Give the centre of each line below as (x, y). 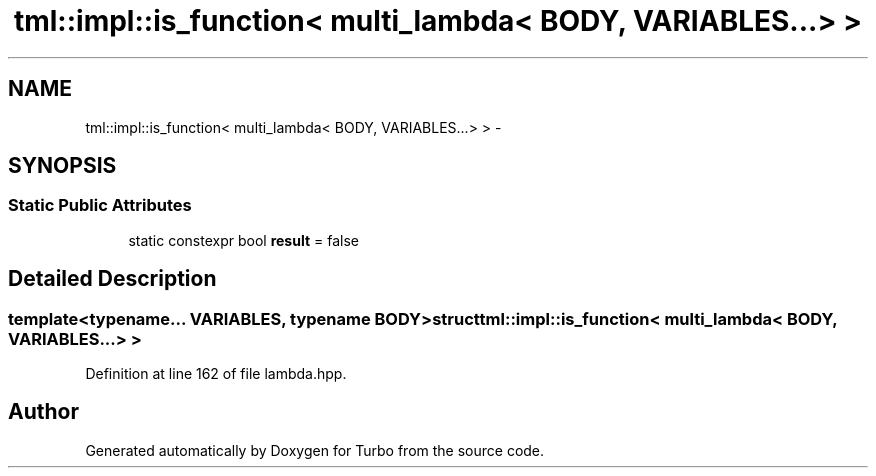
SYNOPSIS (62, 166)
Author (43, 412)
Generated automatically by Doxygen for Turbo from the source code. (315, 450)
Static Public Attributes (100, 205)
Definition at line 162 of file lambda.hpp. (216, 374)
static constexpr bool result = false (243, 240)
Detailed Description (112, 279)
